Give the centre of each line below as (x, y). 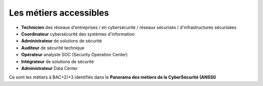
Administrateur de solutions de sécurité (62, 41)
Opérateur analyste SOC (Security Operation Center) (75, 55)
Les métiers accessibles (59, 13)
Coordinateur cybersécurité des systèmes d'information (78, 34)
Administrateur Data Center (49, 68)
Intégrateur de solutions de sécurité (58, 62)
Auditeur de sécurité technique (53, 48)
